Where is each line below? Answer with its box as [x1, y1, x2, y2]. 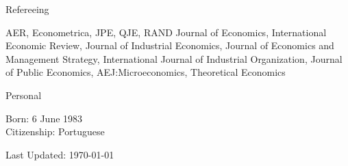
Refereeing [5, 2, 49, 16]
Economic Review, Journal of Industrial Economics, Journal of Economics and [5, 38, 334, 53]
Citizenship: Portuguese [5, 124, 105, 139]
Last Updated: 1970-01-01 [5, 147, 114, 161]
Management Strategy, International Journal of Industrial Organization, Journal [5, 51, 343, 66]
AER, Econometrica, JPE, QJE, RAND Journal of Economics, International [5, 25, 327, 39]
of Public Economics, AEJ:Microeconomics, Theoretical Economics [5, 65, 286, 79]
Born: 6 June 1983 [5, 111, 83, 125]
